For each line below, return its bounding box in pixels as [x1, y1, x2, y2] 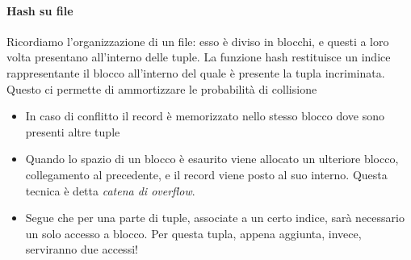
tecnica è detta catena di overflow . [25, 182, 195, 199]
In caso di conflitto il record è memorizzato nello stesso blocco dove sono [25, 107, 384, 124]
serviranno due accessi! [25, 241, 138, 258]
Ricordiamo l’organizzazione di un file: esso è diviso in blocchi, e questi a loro [6, 32, 389, 49]
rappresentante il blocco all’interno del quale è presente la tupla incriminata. [6, 64, 385, 81]
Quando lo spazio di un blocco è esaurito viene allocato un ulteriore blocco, [25, 150, 399, 167]
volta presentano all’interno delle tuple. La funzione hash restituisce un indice [6, 48, 391, 65]
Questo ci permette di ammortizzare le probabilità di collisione [6, 80, 317, 97]
